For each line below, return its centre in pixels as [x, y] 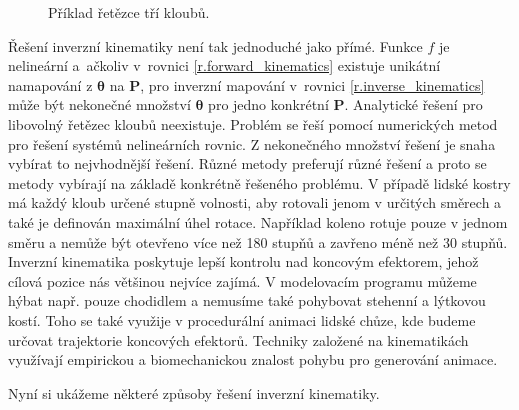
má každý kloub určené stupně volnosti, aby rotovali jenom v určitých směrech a [255, 202]
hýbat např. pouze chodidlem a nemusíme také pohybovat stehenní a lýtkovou [247, 300]
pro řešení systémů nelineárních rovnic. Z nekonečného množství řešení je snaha [252, 143]
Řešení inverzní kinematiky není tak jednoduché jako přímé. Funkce [215, 45]
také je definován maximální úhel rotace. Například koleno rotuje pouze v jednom [258, 221]
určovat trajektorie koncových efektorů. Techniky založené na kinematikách [238, 339]
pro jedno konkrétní [268, 104]
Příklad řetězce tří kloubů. [129, 12]
